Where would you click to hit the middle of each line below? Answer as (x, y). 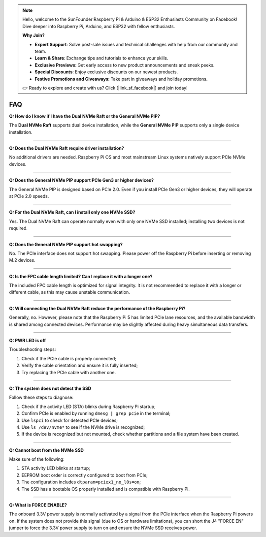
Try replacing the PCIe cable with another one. (69, 372)
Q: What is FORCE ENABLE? (38, 505)
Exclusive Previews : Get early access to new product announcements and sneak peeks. (125, 65)
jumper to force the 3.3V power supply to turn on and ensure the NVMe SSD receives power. (103, 528)
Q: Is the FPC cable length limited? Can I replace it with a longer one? (81, 276)
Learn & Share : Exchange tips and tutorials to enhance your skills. (101, 58)
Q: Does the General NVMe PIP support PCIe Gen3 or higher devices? (81, 180)
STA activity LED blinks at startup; (56, 468)
